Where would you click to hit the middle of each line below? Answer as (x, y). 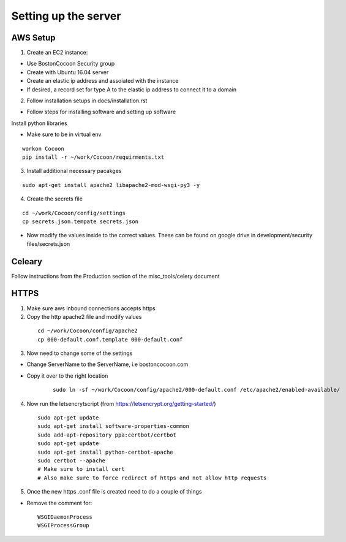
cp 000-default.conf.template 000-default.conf (110, 339)
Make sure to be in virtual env (64, 134)
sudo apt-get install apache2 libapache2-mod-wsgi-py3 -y (111, 185)
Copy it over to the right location (67, 376)
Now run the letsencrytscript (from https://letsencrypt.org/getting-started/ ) (122, 403)
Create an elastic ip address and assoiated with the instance (103, 81)
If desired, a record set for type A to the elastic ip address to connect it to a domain (132, 90)
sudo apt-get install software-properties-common (114, 426)
